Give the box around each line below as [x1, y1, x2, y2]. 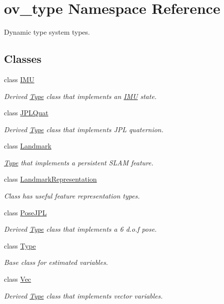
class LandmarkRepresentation [4, 174, 97, 184]
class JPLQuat [4, 107, 49, 118]
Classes [4, 51, 42, 66]
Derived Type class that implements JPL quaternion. [4, 124, 164, 134]
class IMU [4, 74, 35, 84]
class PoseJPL [4, 207, 47, 217]
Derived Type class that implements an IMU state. [4, 91, 157, 101]
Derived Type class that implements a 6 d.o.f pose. [4, 224, 157, 234]
